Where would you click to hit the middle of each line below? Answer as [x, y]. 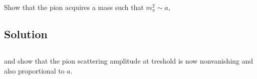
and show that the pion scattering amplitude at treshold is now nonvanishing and [129, 61]
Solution [26, 34]
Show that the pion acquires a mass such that [74, 7]
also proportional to [34, 70]
